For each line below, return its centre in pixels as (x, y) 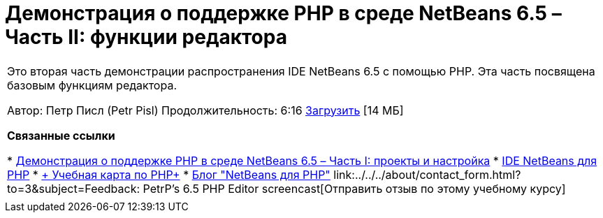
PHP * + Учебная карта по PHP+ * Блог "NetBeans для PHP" (169, 174)
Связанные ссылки (61, 135)
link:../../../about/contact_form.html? (427, 174)
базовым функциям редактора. (92, 85)
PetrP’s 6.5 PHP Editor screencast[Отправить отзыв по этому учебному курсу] (354, 188)
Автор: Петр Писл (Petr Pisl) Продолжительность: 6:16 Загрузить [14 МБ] (205, 110)
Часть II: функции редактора (146, 37)
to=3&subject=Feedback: (74, 188)
